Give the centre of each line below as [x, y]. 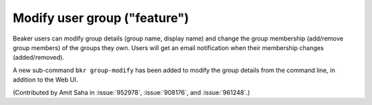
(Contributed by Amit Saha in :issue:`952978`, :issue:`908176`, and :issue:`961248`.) [132, 92]
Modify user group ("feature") [101, 18]
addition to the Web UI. [45, 80]
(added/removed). [39, 58]
